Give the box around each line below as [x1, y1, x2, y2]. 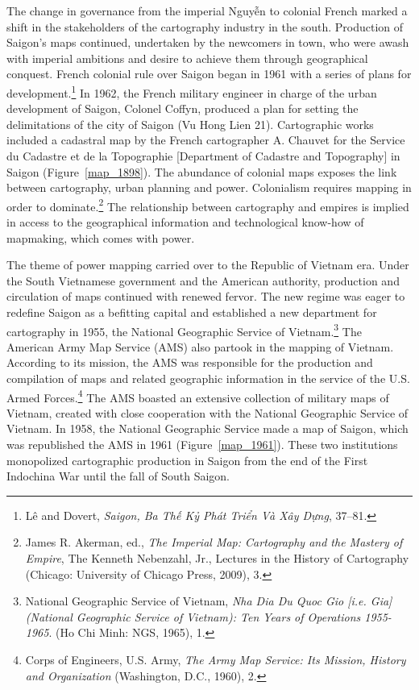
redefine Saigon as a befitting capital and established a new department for [6, 304, 377, 320]
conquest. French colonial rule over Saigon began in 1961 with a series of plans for [6, 65, 412, 82]
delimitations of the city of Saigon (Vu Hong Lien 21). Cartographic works [6, 115, 374, 132]
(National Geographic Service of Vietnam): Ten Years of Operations [25, 608, 361, 625]
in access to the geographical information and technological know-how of [6, 214, 364, 231]
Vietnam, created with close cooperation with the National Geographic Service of [6, 404, 409, 421]
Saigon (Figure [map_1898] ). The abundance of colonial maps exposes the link [6, 163, 397, 180]
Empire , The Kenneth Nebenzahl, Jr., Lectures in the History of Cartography [25, 550, 409, 567]
